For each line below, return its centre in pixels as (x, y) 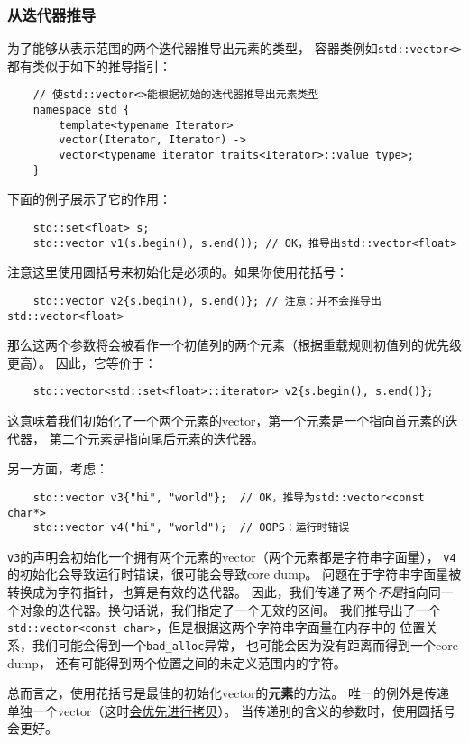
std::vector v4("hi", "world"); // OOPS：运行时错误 (191, 528)
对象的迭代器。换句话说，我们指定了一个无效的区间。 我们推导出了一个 (230, 609)
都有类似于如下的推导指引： (89, 65)
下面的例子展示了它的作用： (89, 199)
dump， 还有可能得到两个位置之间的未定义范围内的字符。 (177, 662)
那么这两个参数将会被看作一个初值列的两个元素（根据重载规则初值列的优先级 (234, 345)
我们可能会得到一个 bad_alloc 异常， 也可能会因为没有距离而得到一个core (245, 644)
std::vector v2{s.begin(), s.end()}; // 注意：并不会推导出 (207, 301)
